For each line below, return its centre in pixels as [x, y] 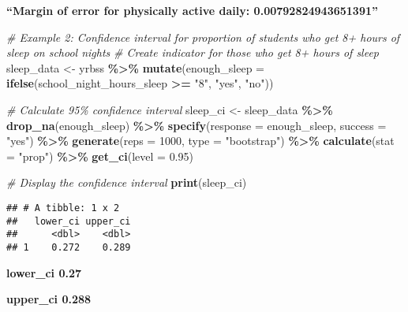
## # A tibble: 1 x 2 [63, 208]
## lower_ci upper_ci [69, 221]
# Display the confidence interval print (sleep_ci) [127, 182]
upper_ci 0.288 [49, 299]
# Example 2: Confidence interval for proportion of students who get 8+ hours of [203, 37]
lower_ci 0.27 [44, 272]
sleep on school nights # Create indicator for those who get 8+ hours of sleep [193, 52]
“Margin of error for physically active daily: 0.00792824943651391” [192, 10]
